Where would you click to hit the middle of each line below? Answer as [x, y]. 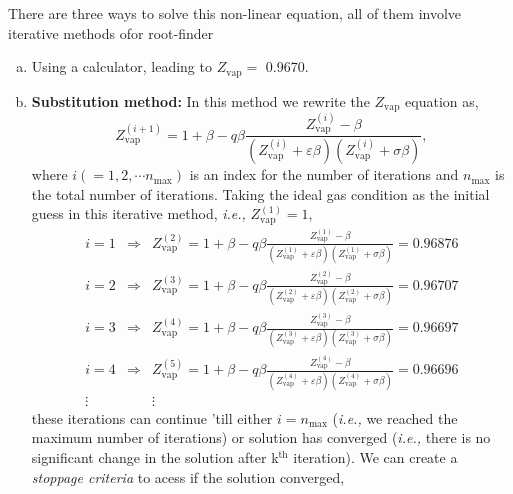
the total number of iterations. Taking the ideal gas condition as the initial [260, 193]
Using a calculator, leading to [121, 66]
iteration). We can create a [375, 456]
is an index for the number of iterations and [324, 174]
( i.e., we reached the [395, 417]
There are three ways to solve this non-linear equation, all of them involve [235, 13]
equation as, [442, 100]
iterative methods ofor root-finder [111, 32]
